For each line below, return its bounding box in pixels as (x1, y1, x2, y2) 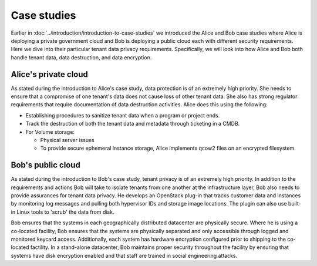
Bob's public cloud (11, 160, 80, 170)
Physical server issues (40, 136, 95, 143)
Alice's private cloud (11, 69, 88, 79)
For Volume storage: (25, 128, 75, 135)
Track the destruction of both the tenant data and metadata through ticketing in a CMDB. (25, 120, 240, 127)
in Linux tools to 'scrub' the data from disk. (11, 208, 114, 216)
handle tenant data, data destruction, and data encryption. (11, 53, 152, 61)
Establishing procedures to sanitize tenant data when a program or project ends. (25, 112, 220, 119)
